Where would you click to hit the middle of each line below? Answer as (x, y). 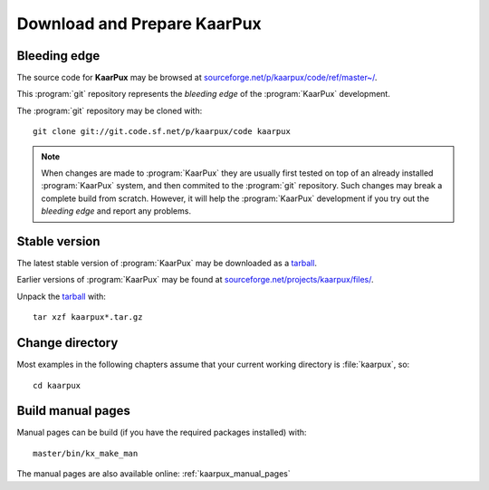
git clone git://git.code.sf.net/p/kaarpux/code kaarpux (162, 132)
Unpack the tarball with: (61, 296)
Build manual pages (74, 411)
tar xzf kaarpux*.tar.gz (88, 317)
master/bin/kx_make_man (86, 453)
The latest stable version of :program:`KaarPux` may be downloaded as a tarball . (167, 264)
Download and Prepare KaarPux (139, 24)
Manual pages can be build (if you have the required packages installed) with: (162, 432)
